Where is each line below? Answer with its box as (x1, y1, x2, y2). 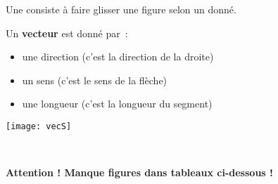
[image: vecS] (6, 121, 72, 131)
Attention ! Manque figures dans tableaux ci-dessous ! (6, 165, 273, 180)
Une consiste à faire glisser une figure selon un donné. (6, 2, 236, 16)
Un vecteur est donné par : (6, 25, 128, 40)
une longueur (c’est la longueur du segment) (22, 96, 213, 111)
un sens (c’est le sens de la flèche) (22, 72, 168, 87)
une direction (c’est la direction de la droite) (22, 49, 214, 64)
